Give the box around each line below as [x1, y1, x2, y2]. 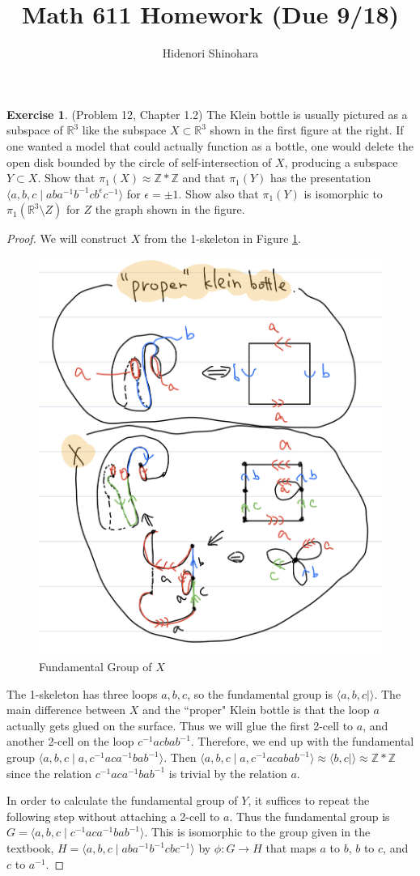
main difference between [6, 701, 126, 718]
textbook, [6, 840, 54, 856]
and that [182, 169, 226, 186]
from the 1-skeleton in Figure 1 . [143, 230, 301, 247]
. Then [163, 749, 197, 766]
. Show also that [178, 185, 259, 202]
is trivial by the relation [168, 764, 287, 781]
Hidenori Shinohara [162, 45, 259, 62]
